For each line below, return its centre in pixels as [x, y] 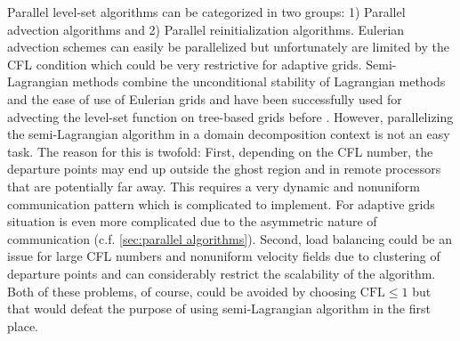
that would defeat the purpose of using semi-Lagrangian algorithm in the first [219, 309]
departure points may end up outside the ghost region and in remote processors [224, 169]
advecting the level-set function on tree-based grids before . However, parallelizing [230, 116]
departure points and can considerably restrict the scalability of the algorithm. [222, 273]
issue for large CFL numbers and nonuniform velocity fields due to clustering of [224, 256]
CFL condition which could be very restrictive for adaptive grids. [185, 64]
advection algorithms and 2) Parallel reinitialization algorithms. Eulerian [206, 29]
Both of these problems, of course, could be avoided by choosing [182, 291]
